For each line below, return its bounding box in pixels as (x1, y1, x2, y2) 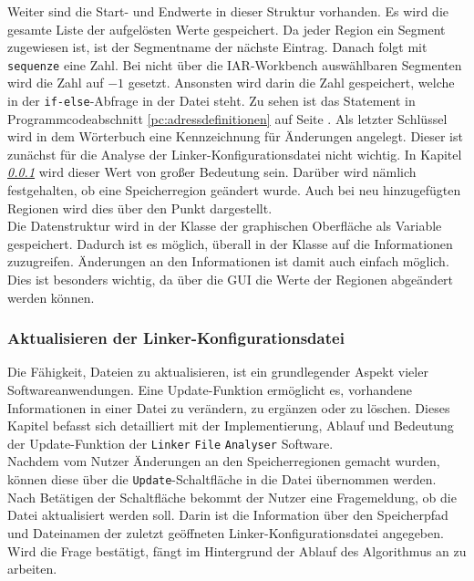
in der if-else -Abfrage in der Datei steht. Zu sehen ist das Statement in (7, 91, 416, 110)
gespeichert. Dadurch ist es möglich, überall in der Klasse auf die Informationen (7, 233, 453, 253)
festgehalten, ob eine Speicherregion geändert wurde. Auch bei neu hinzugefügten (7, 181, 461, 200)
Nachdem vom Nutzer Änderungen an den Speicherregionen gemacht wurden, (7, 451, 440, 471)
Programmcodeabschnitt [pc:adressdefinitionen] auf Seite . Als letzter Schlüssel (7, 109, 448, 128)
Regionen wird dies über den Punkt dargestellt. (7, 198, 273, 217)
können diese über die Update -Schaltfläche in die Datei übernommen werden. (7, 470, 437, 489)
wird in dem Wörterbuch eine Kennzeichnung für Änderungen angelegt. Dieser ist (7, 127, 463, 146)
